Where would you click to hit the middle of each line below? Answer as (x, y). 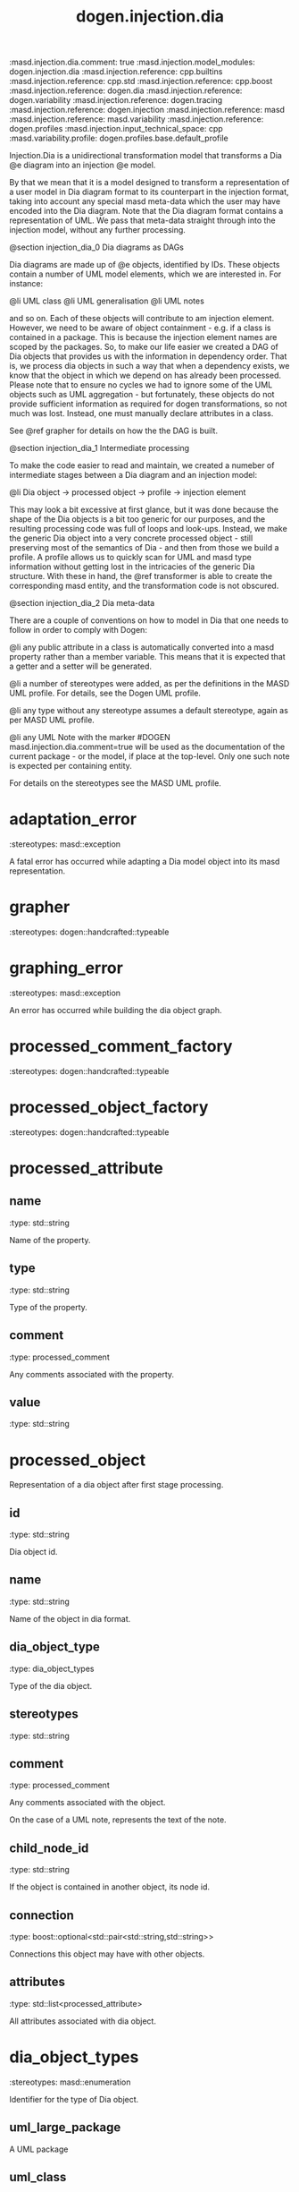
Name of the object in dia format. (70, 1618)
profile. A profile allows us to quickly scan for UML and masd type (130, 558)
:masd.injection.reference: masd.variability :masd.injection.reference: (137, 119)
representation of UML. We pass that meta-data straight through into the (143, 220)
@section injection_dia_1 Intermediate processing (100, 448)
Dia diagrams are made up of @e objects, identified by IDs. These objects (145, 265)
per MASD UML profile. (52, 720)
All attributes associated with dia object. (83, 2021)
